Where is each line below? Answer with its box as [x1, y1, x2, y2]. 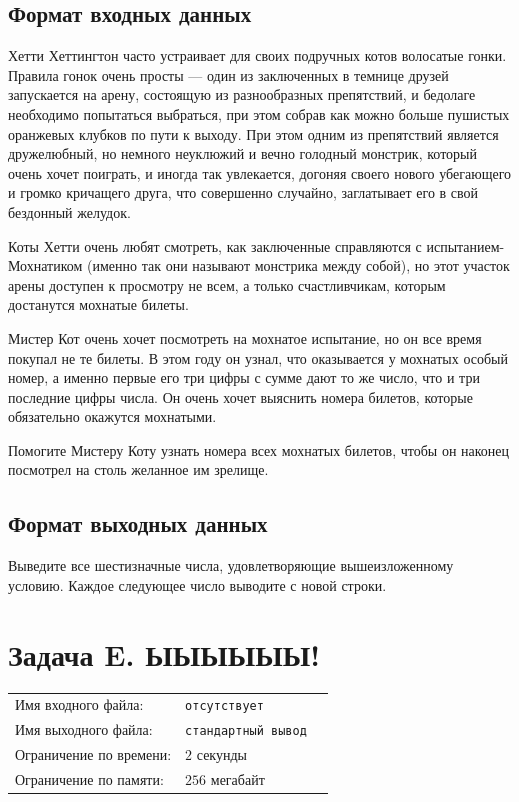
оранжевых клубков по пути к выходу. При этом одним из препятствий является [8, 123, 499, 144]
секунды [196, 744, 247, 765]
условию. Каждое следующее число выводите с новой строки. [8, 574, 387, 595]
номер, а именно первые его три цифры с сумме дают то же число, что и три [8, 367, 480, 388]
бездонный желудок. [8, 201, 131, 222]
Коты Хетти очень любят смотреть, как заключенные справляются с [8, 235, 422, 256]
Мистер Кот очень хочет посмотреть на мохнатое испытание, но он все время [8, 327, 482, 348]
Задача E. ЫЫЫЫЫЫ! [8, 633, 320, 674]
